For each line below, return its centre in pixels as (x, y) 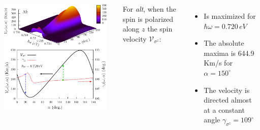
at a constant (224, 109)
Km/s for (218, 63)
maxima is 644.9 (229, 53)
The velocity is (227, 90)
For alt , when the (149, 9)
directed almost (228, 100)
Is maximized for (230, 16)
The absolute (224, 43)
